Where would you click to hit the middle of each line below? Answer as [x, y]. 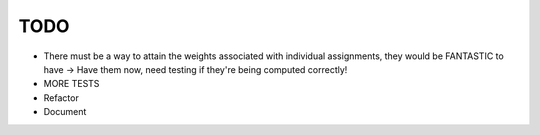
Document [65, 112]
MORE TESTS [71, 84]
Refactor [61, 97]
